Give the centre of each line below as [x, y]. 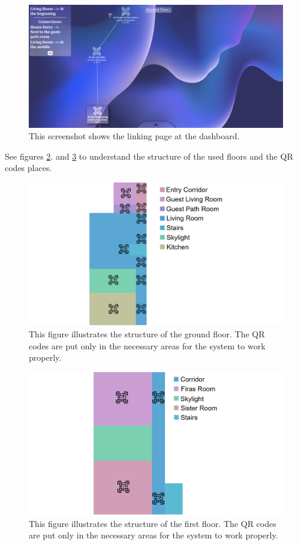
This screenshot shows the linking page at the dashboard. [134, 136]
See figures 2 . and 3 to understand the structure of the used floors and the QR [149, 156]
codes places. [28, 168]
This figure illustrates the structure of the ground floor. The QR [147, 334]
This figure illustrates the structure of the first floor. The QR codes [153, 523]
